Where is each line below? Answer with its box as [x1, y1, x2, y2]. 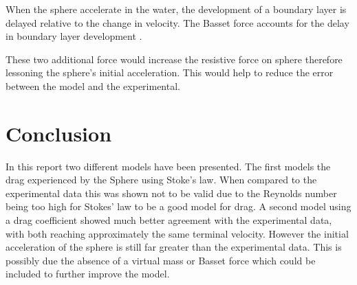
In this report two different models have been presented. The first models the [6, 159, 331, 173]
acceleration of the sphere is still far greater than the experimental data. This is [6, 240, 342, 254]
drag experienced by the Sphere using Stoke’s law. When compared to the [6, 172, 317, 187]
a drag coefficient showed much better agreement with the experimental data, [6, 213, 332, 227]
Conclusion [6, 119, 112, 147]
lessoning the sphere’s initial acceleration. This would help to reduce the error [6, 65, 334, 80]
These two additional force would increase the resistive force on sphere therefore [6, 52, 343, 66]
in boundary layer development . [6, 29, 142, 43]
